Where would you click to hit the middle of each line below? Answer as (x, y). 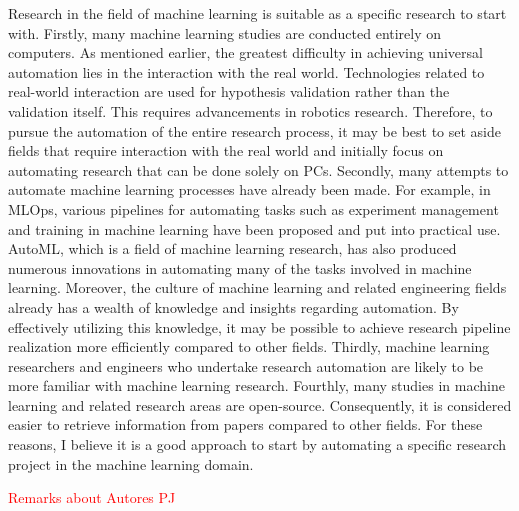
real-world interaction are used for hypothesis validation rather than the (229, 91)
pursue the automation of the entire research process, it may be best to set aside (255, 130)
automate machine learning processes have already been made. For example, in (249, 189)
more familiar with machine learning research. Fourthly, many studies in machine (256, 385)
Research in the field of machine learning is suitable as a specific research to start (257, 13)
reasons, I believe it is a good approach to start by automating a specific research (257, 444)
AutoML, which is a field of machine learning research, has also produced (232, 248)
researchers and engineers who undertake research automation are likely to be (246, 365)
